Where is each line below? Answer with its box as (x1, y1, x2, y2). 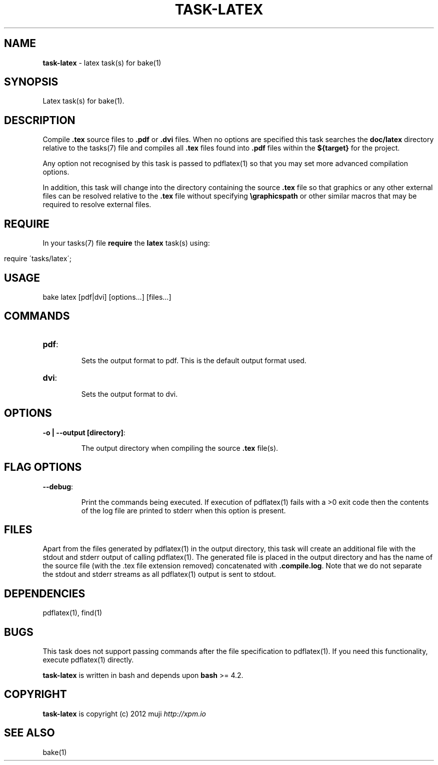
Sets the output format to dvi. (81, 389, 178, 398)
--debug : (42, 482, 73, 491)
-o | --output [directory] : (42, 428, 125, 437)
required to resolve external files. (42, 200, 151, 209)
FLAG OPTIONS (4, 461, 82, 474)
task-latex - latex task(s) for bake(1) (42, 58, 161, 67)
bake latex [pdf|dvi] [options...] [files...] (42, 292, 171, 301)
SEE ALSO (4, 726, 55, 739)
